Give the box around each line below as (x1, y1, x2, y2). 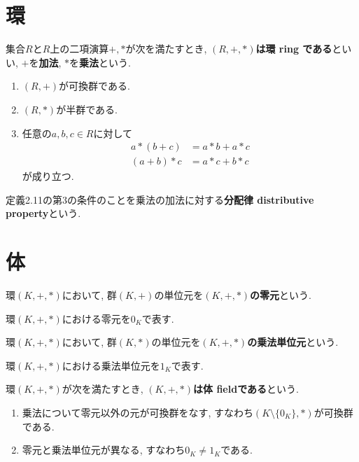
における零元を (62, 311, 131, 325)
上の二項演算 (50, 41, 109, 56)
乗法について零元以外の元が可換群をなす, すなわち (22, 405, 253, 420)
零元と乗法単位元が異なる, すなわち (22, 442, 185, 457)
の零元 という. (250, 288, 312, 302)
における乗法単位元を (62, 358, 160, 372)
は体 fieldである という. (193, 381, 299, 396)
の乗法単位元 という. (247, 335, 339, 349)
